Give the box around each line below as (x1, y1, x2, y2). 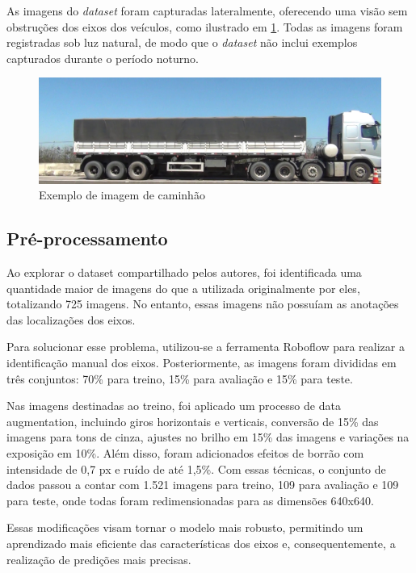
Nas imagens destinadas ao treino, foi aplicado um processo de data (6, 397, 341, 414)
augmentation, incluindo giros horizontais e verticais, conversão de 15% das (6, 412, 379, 429)
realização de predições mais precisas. (6, 550, 191, 567)
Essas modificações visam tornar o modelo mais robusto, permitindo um (6, 519, 363, 536)
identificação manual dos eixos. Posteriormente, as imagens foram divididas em (6, 353, 397, 370)
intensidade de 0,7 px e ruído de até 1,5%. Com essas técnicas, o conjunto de (6, 460, 386, 477)
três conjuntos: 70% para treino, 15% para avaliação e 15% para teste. (6, 370, 353, 387)
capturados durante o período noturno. (6, 49, 199, 66)
